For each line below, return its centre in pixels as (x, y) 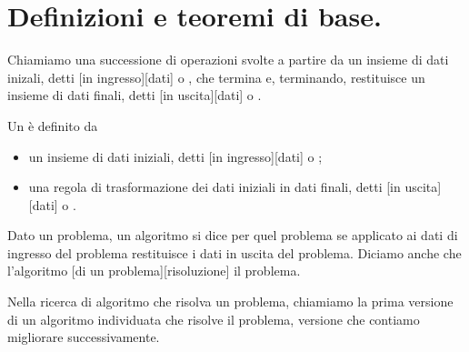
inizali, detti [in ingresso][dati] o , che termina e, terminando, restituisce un (216, 77)
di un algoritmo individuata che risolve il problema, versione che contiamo (214, 319)
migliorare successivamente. (84, 337)
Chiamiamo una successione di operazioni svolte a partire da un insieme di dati (228, 60)
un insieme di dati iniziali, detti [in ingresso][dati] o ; (175, 156)
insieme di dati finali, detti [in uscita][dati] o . (135, 95)
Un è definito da (53, 125)
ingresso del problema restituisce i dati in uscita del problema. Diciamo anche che (234, 252)
